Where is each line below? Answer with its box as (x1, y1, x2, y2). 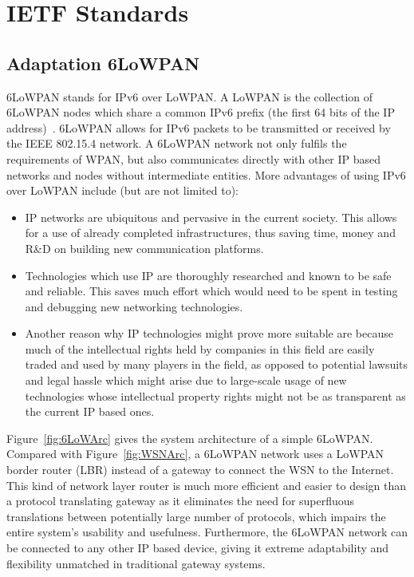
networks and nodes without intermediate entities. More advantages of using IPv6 (6, 166, 406, 183)
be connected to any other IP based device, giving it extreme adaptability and (6, 539, 389, 556)
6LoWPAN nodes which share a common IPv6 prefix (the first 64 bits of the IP (6, 104, 395, 121)
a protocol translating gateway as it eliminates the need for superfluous (6, 492, 355, 509)
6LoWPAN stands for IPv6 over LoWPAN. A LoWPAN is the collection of (6, 88, 373, 105)
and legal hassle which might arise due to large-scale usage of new (25, 372, 347, 389)
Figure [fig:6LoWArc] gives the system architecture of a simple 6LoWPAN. (6, 429, 373, 446)
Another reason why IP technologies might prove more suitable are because (25, 325, 393, 342)
